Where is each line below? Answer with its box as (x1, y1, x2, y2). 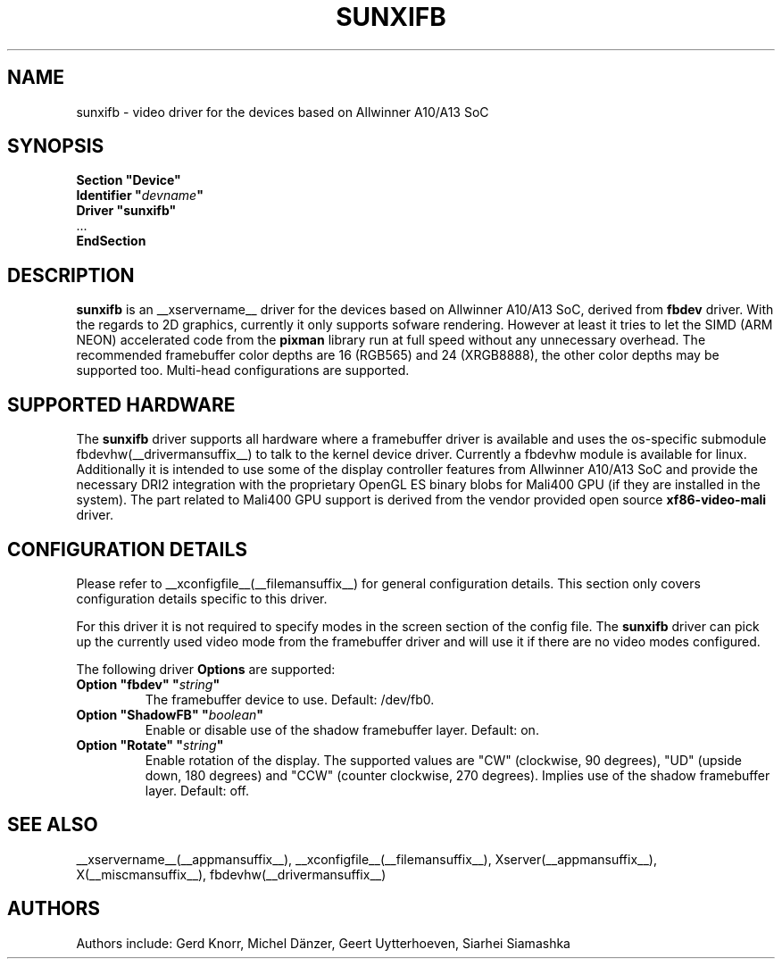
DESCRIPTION (7, 263, 135, 287)
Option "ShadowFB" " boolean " (76, 706, 264, 722)
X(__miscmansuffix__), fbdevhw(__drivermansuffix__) (76, 866, 387, 882)
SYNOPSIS (7, 135, 104, 158)
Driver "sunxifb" (76, 203, 177, 219)
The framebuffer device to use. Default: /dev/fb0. (145, 691, 435, 707)
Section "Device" (76, 172, 181, 188)
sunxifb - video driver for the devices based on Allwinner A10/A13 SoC (76, 104, 489, 120)
